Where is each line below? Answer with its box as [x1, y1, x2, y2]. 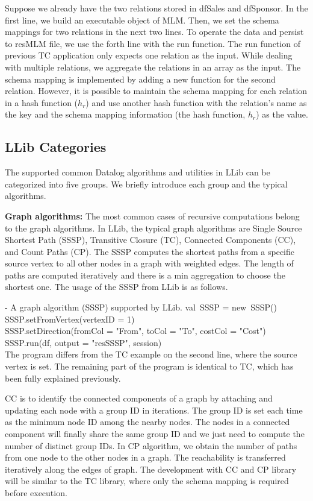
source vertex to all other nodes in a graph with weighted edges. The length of [5, 257, 294, 269]
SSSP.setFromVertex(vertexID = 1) [5, 312, 135, 325]
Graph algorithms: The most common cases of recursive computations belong [5, 209, 300, 222]
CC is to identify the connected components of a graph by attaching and [5, 392, 273, 405]
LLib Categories [5, 137, 107, 156]
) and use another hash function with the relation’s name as [85, 96, 307, 109]
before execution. [5, 486, 67, 499]
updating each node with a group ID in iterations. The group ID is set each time [5, 403, 303, 416]
